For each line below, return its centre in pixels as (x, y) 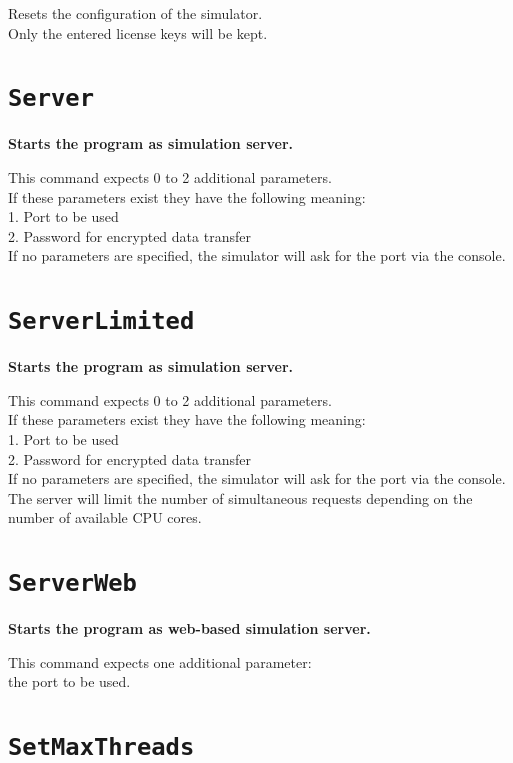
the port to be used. (69, 681)
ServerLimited (101, 321)
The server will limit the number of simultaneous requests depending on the (240, 497)
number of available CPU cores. (105, 517)
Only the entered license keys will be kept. (138, 32)
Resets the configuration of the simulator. (135, 13)
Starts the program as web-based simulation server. (189, 628)
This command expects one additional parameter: (160, 661)
